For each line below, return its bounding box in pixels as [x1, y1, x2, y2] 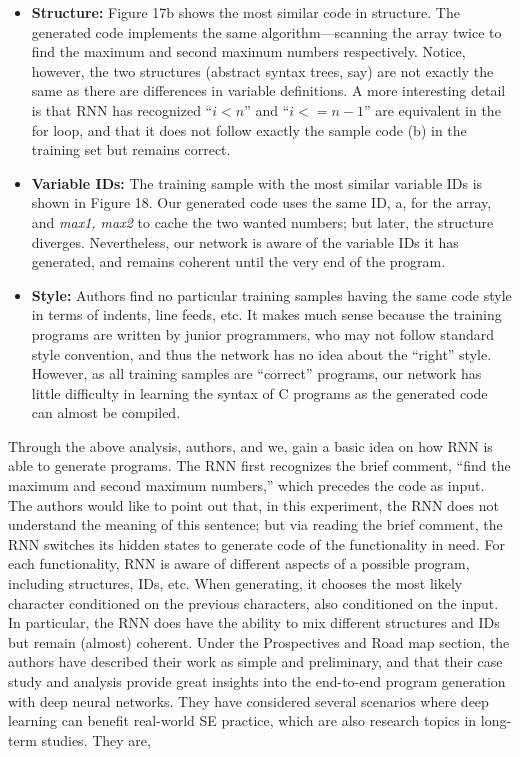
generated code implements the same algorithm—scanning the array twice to [31, 21, 502, 42]
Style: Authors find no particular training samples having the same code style [31, 284, 512, 305]
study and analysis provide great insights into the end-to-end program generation [8, 671, 506, 691]
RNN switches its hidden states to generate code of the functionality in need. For [8, 533, 506, 554]
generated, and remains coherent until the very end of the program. [31, 251, 446, 272]
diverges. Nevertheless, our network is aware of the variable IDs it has [31, 231, 459, 252]
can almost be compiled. [31, 402, 181, 423]
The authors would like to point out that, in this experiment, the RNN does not [8, 494, 499, 515]
